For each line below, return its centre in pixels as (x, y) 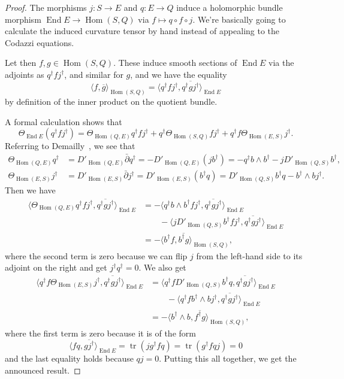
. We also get (162, 267)
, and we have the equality (179, 74)
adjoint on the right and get (56, 267)
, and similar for (94, 74)
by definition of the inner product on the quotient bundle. (111, 101)
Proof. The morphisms (46, 7)
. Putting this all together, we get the (228, 358)
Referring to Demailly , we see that (70, 146)
